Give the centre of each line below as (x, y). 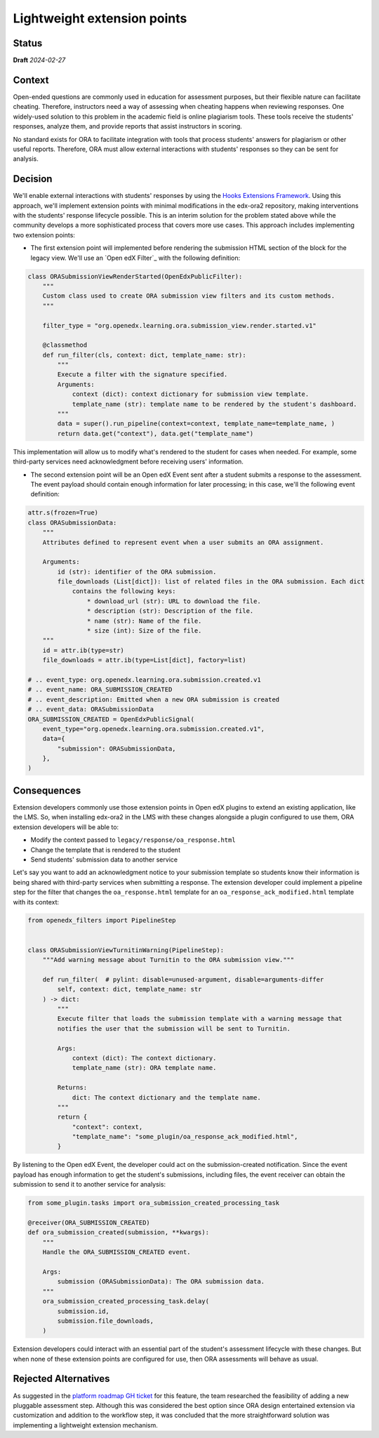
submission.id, (84, 1311)
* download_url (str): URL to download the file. (174, 601)
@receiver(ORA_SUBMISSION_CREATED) (89, 1223)
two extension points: (44, 235)
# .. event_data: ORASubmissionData (91, 710)
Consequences (47, 790)
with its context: (36, 902)
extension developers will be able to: (66, 827)
